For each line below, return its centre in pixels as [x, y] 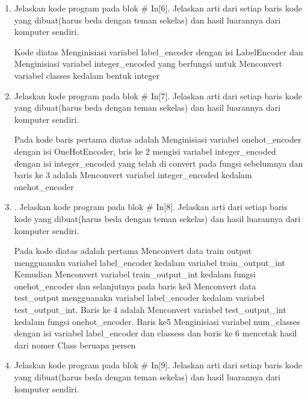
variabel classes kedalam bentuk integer [87, 75]
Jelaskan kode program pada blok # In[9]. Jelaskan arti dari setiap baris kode [158, 365]
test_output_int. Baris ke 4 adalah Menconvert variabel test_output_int [150, 310]
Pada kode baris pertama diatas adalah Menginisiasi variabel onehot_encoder [158, 139]
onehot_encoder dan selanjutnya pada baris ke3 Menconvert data [135, 286]
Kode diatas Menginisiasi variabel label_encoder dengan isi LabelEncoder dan [159, 51]
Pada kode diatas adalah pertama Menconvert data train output [133, 251]
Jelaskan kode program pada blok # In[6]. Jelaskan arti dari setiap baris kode [158, 8]
